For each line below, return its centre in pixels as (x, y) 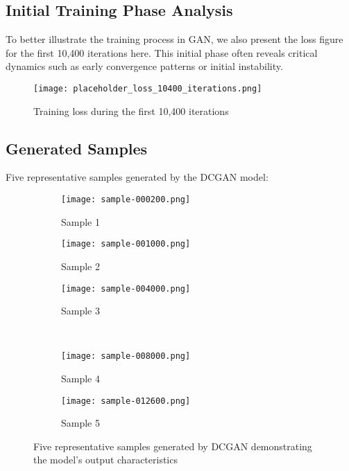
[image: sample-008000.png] (126, 356)
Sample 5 (80, 423)
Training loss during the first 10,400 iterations (131, 110)
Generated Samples (77, 148)
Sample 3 (80, 311)
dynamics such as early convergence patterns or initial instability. (144, 66)
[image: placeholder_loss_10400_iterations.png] (148, 88)
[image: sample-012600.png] (126, 401)
